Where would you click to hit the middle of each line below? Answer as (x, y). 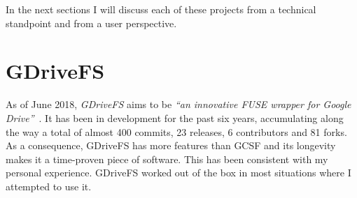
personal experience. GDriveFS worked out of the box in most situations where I (178, 173)
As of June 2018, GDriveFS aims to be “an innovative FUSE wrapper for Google (178, 104)
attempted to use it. (49, 186)
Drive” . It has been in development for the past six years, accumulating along (175, 117)
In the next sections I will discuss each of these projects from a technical (161, 9)
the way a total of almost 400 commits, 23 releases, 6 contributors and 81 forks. (176, 131)
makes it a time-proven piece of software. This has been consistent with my (167, 159)
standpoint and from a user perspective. (91, 23)
